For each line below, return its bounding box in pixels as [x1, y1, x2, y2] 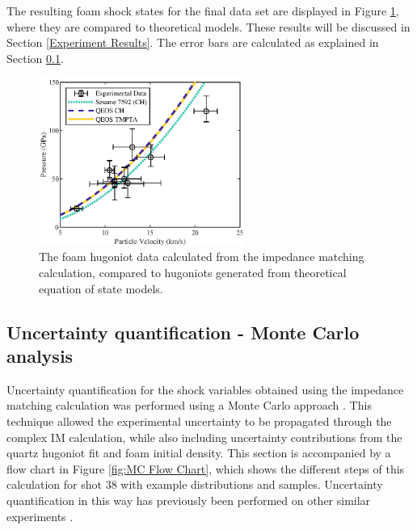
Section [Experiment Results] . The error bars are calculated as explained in [6, 34, 379, 51]
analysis [6, 343, 74, 368]
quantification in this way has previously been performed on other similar [6, 491, 371, 508]
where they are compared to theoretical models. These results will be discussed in [6, 18, 411, 35]
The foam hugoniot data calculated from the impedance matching [39, 248, 364, 265]
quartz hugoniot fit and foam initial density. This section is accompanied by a [6, 444, 391, 461]
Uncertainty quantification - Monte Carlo [6, 319, 360, 344]
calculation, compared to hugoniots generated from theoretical [39, 264, 347, 281]
